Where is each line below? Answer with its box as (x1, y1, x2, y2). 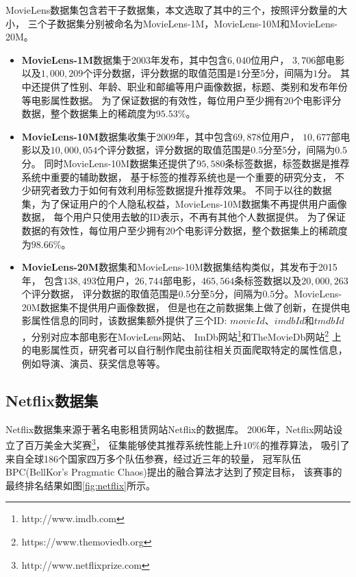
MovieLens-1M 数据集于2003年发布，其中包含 (21, 52, 228, 66)
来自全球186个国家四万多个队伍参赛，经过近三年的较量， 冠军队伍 (5, 451, 301, 465)
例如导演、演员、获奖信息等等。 (21, 356, 166, 370)
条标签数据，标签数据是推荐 (225, 156, 350, 170)
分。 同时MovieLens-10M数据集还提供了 (21, 156, 197, 170)
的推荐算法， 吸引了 (260, 437, 350, 452)
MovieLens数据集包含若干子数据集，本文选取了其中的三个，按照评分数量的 (5, 3, 338, 16)
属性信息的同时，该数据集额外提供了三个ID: (31, 313, 227, 328)
